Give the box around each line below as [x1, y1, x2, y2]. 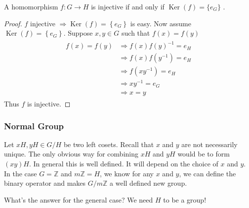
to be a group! [163, 194, 207, 205]
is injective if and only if [91, 1, 165, 11]
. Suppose [63, 28, 93, 38]
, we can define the [179, 168, 236, 178]
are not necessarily [181, 139, 238, 149]
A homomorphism [4, 1, 58, 11]
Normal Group [4, 119, 64, 132]
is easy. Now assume [130, 18, 191, 28]
